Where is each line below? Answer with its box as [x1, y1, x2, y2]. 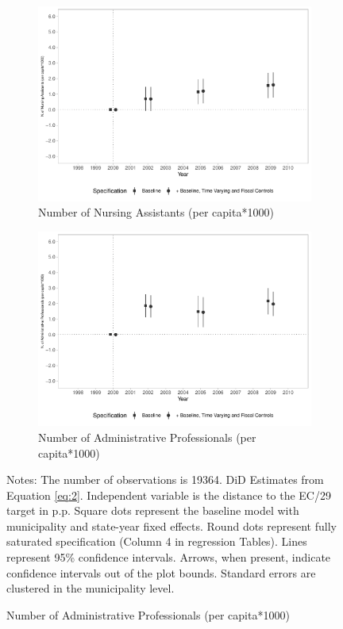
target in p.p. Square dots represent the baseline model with [6, 502, 299, 519]
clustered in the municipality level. [6, 580, 175, 596]
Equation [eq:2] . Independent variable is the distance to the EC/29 [6, 486, 331, 503]
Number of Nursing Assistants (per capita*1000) [38, 204, 274, 221]
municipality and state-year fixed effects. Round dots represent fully [6, 517, 337, 534]
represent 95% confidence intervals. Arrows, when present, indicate [6, 549, 331, 566]
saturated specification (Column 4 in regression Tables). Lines [6, 533, 307, 550]
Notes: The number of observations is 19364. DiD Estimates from [6, 471, 324, 488]
